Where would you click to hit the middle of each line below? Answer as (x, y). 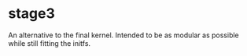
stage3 (31, 14)
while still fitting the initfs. (50, 43)
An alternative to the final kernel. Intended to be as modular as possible (124, 35)
